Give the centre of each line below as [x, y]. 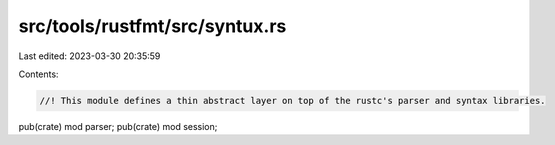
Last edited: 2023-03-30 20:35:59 [89, 56]
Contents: [38, 74]
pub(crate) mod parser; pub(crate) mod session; [118, 126]
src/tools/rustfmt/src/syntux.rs [152, 26]
